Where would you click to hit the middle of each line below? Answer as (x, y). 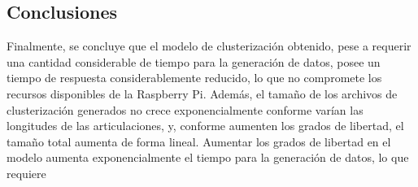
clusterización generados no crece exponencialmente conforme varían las (185, 109)
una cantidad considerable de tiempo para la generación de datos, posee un (194, 61)
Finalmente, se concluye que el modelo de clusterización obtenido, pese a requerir (209, 46)
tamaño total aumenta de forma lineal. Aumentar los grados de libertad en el (199, 141)
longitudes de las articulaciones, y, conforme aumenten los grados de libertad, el (205, 126)
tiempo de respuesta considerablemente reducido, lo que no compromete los (194, 78)
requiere (26, 173)
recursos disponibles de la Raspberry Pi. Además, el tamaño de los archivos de (202, 93)
